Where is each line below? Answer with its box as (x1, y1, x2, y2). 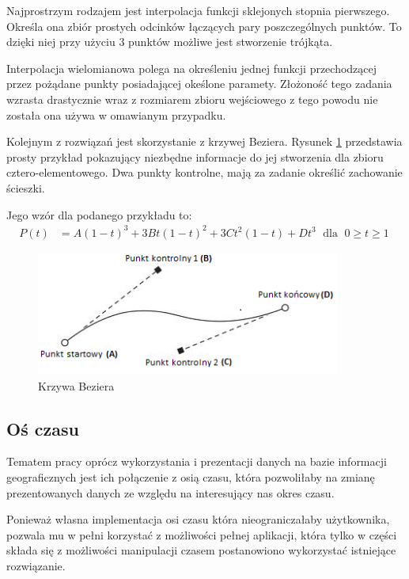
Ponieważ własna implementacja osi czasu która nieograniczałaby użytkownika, (6, 511, 390, 528)
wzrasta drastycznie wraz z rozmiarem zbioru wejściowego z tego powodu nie (6, 90, 378, 107)
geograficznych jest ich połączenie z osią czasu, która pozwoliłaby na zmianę (6, 468, 375, 485)
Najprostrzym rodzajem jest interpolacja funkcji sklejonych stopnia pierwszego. (6, 2, 390, 18)
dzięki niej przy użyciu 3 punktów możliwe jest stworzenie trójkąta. (6, 33, 333, 50)
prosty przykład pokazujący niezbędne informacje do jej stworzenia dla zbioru (6, 148, 384, 165)
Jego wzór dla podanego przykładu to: (6, 206, 192, 223)
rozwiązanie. (6, 557, 66, 573)
